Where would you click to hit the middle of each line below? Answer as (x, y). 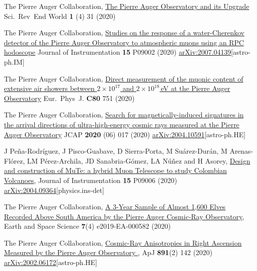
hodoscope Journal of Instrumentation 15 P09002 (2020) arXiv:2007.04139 (118, 52)
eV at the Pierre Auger (195, 88)
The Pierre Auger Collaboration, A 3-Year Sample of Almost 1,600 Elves (115, 207)
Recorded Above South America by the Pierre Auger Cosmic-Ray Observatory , (124, 216)
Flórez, (14, 160)
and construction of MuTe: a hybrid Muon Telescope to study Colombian (116, 170)
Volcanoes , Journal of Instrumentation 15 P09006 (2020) (91, 180)
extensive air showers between (49, 88)
